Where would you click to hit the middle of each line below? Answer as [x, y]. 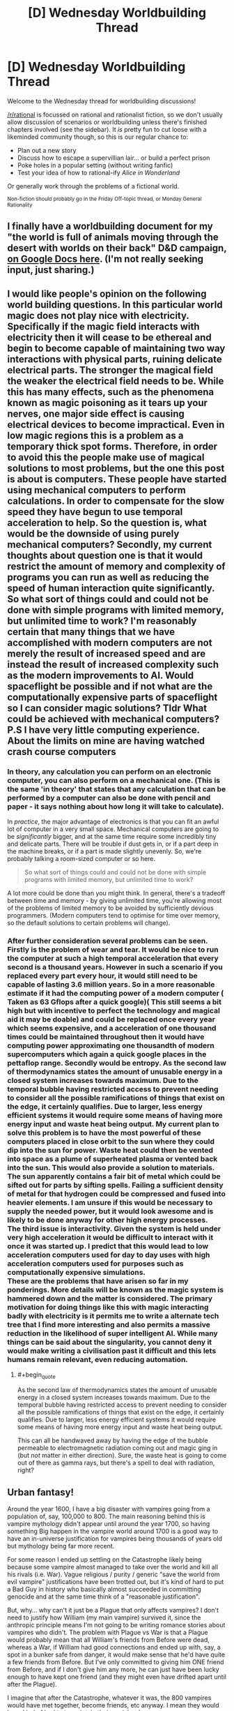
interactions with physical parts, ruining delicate [115, 359]
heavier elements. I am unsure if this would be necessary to [110, 1202]
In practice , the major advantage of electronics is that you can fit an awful [113, 822]
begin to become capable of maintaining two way [116, 348]
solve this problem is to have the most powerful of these [104, 1133]
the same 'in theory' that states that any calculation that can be [117, 789]
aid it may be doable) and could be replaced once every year [111, 1019]
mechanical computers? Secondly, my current [110, 545]
